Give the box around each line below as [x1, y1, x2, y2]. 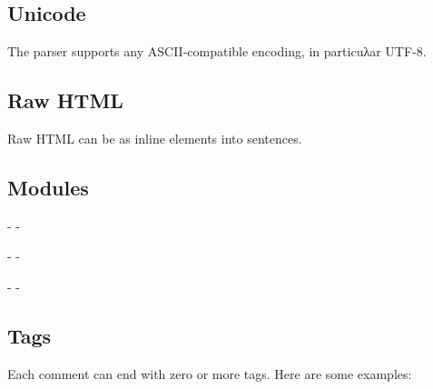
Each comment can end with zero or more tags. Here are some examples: [7, 364, 412, 383]
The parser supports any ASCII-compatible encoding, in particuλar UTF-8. [7, 42, 427, 61]
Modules [7, 173, 89, 201]
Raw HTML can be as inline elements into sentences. [7, 129, 302, 147]
